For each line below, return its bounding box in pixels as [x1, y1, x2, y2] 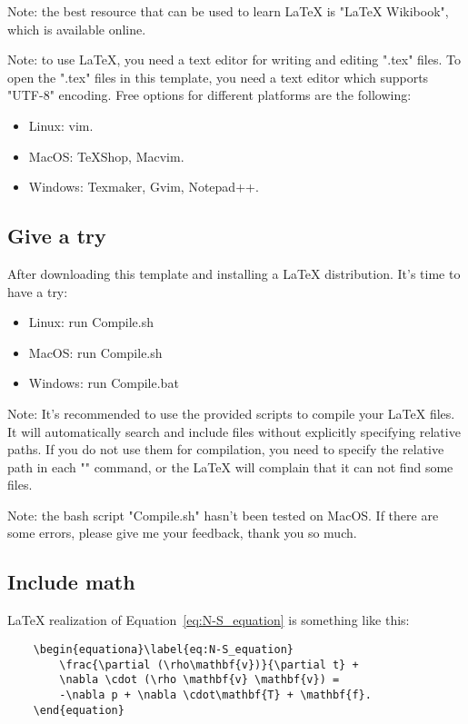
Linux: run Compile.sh [28, 312, 154, 332]
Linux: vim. [28, 115, 94, 134]
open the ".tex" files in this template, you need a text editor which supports [7, 67, 429, 86]
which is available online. [7, 19, 146, 38]
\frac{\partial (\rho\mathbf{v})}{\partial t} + [59, 658, 359, 671]
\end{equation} [33, 703, 124, 717]
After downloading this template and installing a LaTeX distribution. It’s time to [7, 263, 461, 283]
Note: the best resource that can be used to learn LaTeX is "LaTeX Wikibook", [7, 2, 449, 20]
